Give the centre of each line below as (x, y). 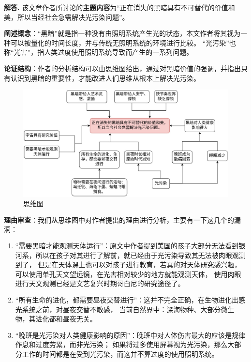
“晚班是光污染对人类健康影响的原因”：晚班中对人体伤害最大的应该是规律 (130, 335)
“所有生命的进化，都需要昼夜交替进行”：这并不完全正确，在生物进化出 (127, 300)
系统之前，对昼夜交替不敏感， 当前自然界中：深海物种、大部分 (121, 309)
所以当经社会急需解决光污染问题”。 (73, 17)
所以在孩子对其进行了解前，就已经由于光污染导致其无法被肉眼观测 (140, 255)
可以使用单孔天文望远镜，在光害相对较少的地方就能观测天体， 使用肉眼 (128, 274)
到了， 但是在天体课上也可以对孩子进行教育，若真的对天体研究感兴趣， (128, 264)
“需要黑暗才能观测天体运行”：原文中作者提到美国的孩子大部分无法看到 (127, 246)
